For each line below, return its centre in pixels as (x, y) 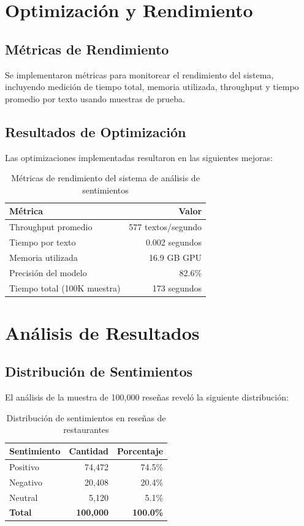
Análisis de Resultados (102, 332)
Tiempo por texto (43, 242)
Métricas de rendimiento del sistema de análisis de (105, 178)
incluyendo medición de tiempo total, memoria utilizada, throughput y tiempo (152, 87)
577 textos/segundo (165, 227)
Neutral (24, 497)
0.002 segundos (174, 242)
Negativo (26, 482)
